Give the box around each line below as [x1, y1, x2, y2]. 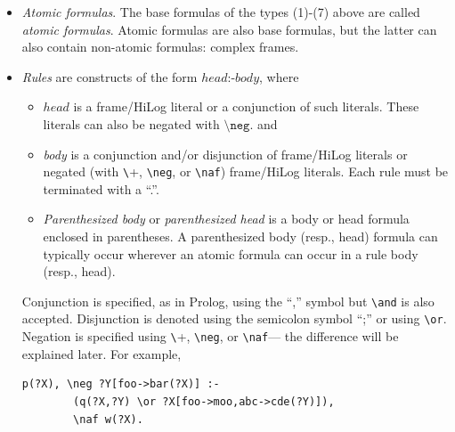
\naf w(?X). [73, 412, 143, 426]
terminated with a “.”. [43, 179, 159, 198]
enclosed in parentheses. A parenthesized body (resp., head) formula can [43, 227, 438, 245]
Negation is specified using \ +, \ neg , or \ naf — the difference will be [21, 327, 399, 346]
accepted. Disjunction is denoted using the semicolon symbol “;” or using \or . [21, 309, 447, 328]
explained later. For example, [21, 344, 182, 363]
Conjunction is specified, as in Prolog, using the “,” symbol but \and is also [21, 291, 435, 310]
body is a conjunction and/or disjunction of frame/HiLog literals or [43, 144, 408, 163]
